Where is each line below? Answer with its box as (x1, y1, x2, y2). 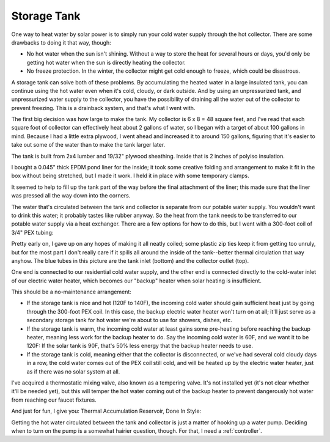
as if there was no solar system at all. (26, 367, 120, 375)
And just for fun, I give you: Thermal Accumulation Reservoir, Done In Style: (11, 407, 202, 415)
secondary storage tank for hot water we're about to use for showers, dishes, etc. (26, 317, 232, 324)
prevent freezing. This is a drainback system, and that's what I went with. (11, 104, 196, 111)
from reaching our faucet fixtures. (11, 396, 97, 403)
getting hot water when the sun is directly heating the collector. (26, 59, 186, 66)
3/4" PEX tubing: (11, 229, 54, 236)
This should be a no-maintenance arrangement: (11, 288, 131, 296)
